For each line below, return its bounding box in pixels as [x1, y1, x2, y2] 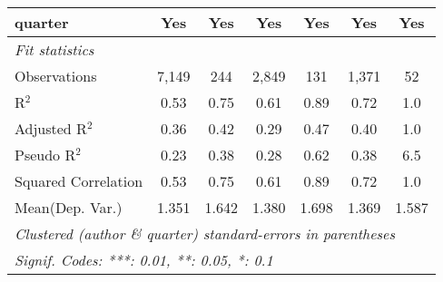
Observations [15, 65, 97, 86]
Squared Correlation [15, 170, 143, 191]
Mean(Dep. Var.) [15, 197, 123, 218]
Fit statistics [15, 39, 94, 60]
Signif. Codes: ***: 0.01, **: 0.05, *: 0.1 [15, 249, 273, 270]
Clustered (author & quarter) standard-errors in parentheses [15, 223, 395, 244]
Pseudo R [15, 144, 76, 165]
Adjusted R [15, 118, 87, 139]
